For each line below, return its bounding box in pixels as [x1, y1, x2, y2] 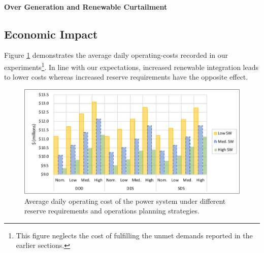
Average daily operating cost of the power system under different [24, 195, 226, 206]
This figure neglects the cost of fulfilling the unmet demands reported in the [16, 230, 253, 240]
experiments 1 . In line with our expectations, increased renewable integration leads [4, 60, 259, 72]
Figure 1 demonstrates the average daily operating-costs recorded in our [4, 50, 228, 60]
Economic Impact [4, 26, 98, 42]
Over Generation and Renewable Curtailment [4, 1, 168, 12]
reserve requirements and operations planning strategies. [24, 205, 200, 216]
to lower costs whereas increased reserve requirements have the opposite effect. [4, 71, 248, 82]
